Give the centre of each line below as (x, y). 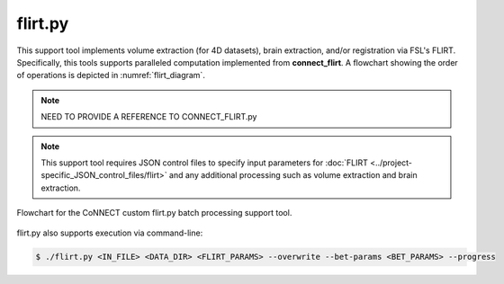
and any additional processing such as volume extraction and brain (293, 175)
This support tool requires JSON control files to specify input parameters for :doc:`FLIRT (204, 163)
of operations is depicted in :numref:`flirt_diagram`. (111, 75)
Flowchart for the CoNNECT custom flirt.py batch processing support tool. (154, 213)
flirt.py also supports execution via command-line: (110, 233)
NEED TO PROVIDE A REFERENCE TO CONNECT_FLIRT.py (149, 117)
